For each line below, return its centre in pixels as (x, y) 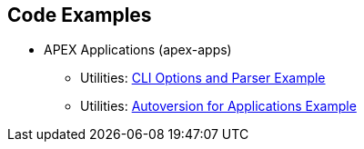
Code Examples (80, 15)
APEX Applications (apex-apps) (138, 50)
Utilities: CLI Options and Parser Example (203, 78)
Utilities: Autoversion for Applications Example (218, 106)
